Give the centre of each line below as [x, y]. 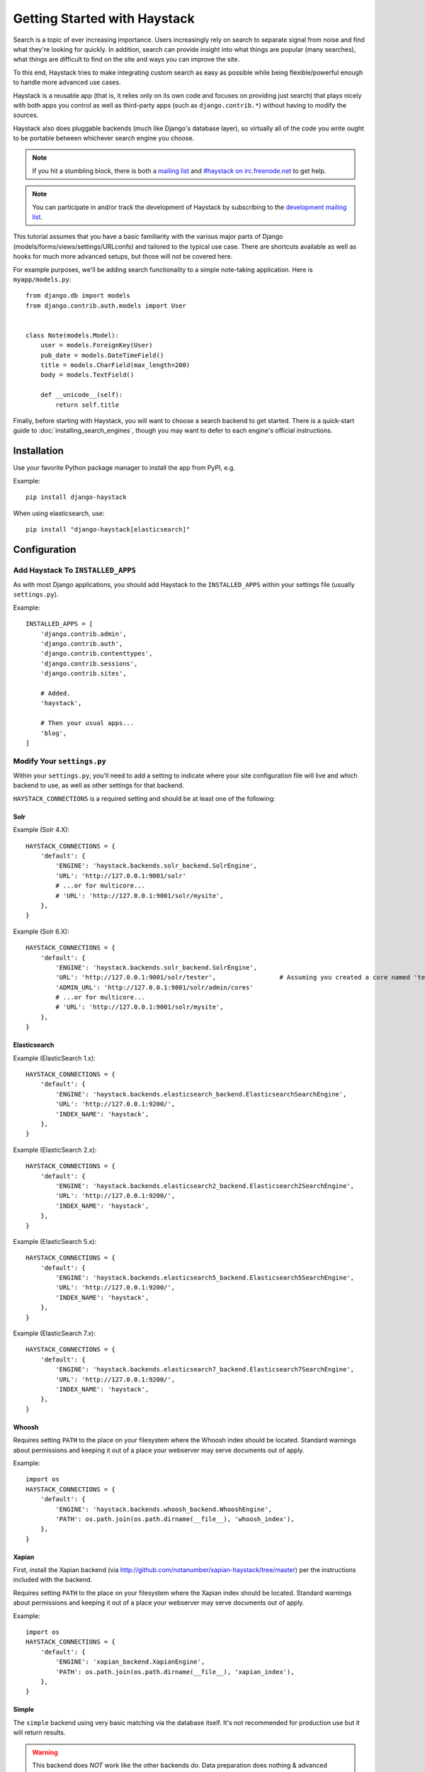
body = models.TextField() [87, 375]
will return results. [39, 1732]
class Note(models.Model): [73, 335]
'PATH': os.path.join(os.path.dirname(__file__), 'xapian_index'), [175, 1672]
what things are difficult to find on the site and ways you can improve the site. [126, 60]
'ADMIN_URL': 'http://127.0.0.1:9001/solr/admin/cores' [155, 987]
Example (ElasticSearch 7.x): [54, 1333]
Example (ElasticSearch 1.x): [54, 1058]
